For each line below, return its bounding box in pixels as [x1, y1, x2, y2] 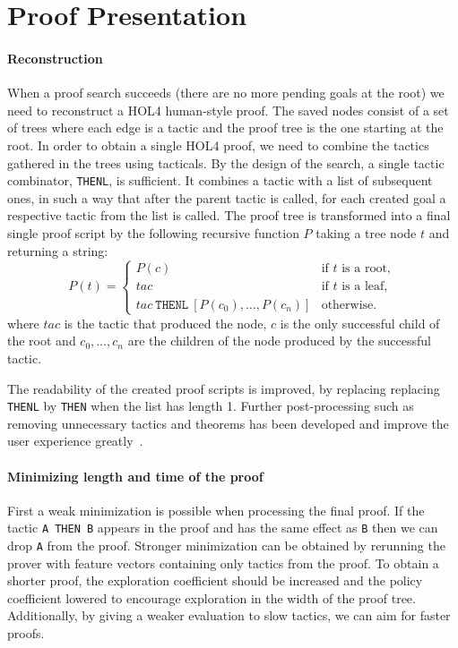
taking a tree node [315, 223, 417, 242]
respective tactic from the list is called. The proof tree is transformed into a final [7, 206, 451, 225]
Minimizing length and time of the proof [7, 466, 264, 485]
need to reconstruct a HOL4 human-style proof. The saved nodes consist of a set [7, 100, 449, 119]
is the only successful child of [280, 313, 440, 332]
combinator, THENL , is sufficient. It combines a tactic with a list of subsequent [7, 171, 433, 190]
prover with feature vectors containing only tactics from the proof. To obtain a [7, 553, 439, 572]
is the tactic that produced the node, [64, 313, 267, 332]
